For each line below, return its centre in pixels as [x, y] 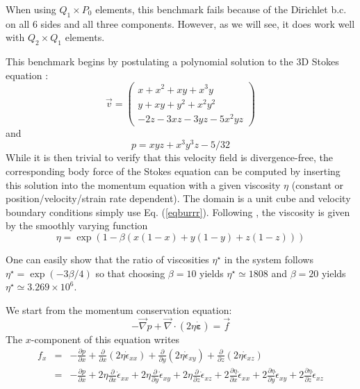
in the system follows [269, 259]
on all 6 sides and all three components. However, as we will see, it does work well [180, 23]
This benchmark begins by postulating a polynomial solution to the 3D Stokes [172, 61]
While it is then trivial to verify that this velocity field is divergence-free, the [169, 157]
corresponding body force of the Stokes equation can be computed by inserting [173, 171]
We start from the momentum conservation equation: [119, 309]
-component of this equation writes [105, 339]
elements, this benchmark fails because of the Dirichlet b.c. [221, 9]
